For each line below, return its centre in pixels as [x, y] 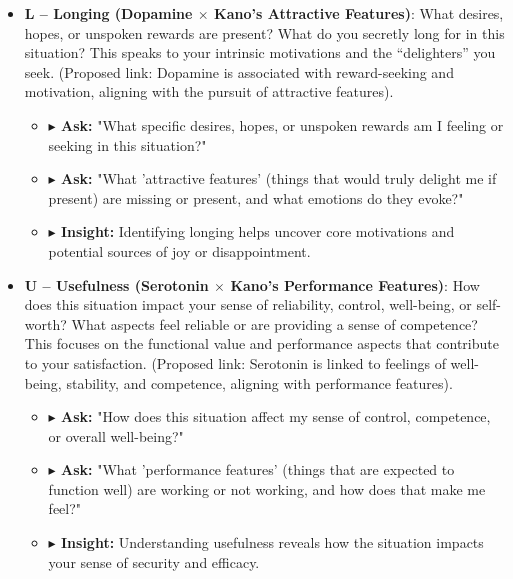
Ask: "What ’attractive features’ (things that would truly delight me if [278, 178]
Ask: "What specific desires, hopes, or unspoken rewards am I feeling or [282, 124]
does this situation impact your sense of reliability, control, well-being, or [248, 304]
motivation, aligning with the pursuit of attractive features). [209, 91]
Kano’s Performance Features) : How [355, 284]
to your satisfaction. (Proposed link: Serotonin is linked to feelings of [235, 362]
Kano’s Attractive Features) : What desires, [359, 13]
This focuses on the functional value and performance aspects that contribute [261, 343]
